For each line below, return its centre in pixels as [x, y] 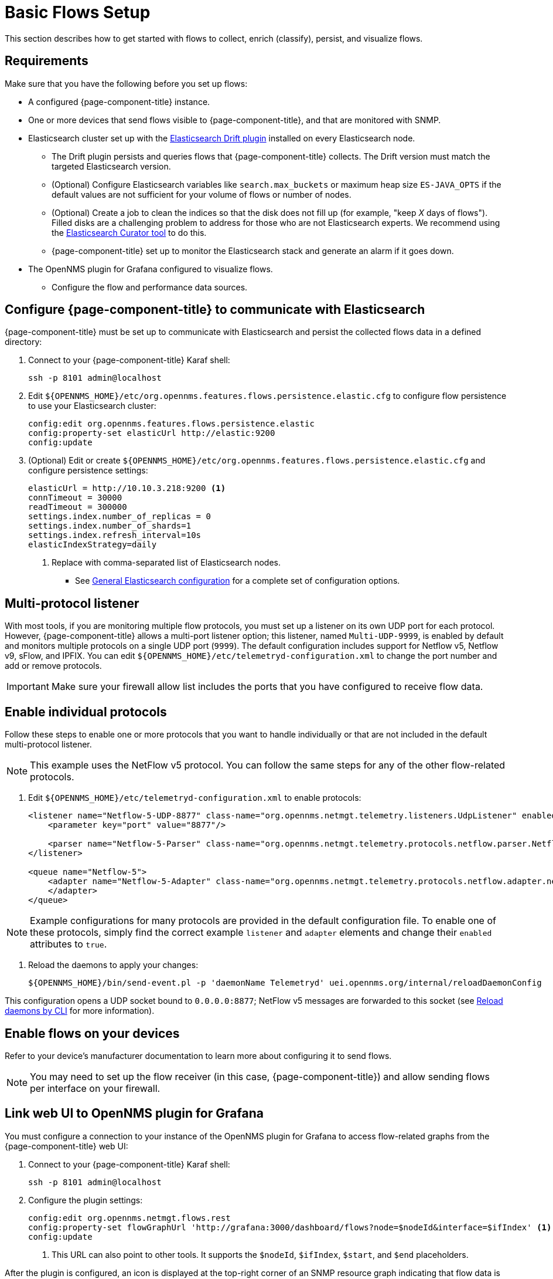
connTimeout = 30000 [75, 498]
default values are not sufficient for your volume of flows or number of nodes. [202, 194]
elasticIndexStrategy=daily [93, 545]
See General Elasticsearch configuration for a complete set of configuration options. [238, 581]
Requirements [47, 61]
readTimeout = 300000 [78, 507]
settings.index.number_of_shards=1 [110, 526]
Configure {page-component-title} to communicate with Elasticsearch [215, 310]
